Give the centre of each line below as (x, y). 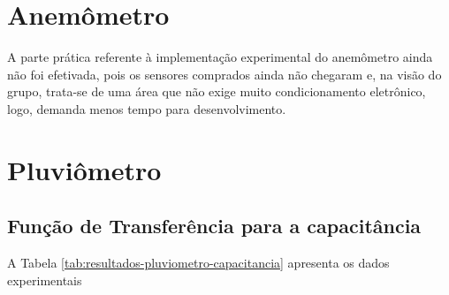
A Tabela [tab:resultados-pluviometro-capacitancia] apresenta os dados (198, 263)
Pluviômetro (84, 169)
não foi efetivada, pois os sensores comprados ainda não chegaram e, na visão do (224, 74)
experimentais (45, 280)
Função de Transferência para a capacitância (214, 226)
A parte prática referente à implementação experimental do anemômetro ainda (220, 57)
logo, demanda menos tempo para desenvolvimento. (147, 108)
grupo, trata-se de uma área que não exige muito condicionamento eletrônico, (217, 91)
